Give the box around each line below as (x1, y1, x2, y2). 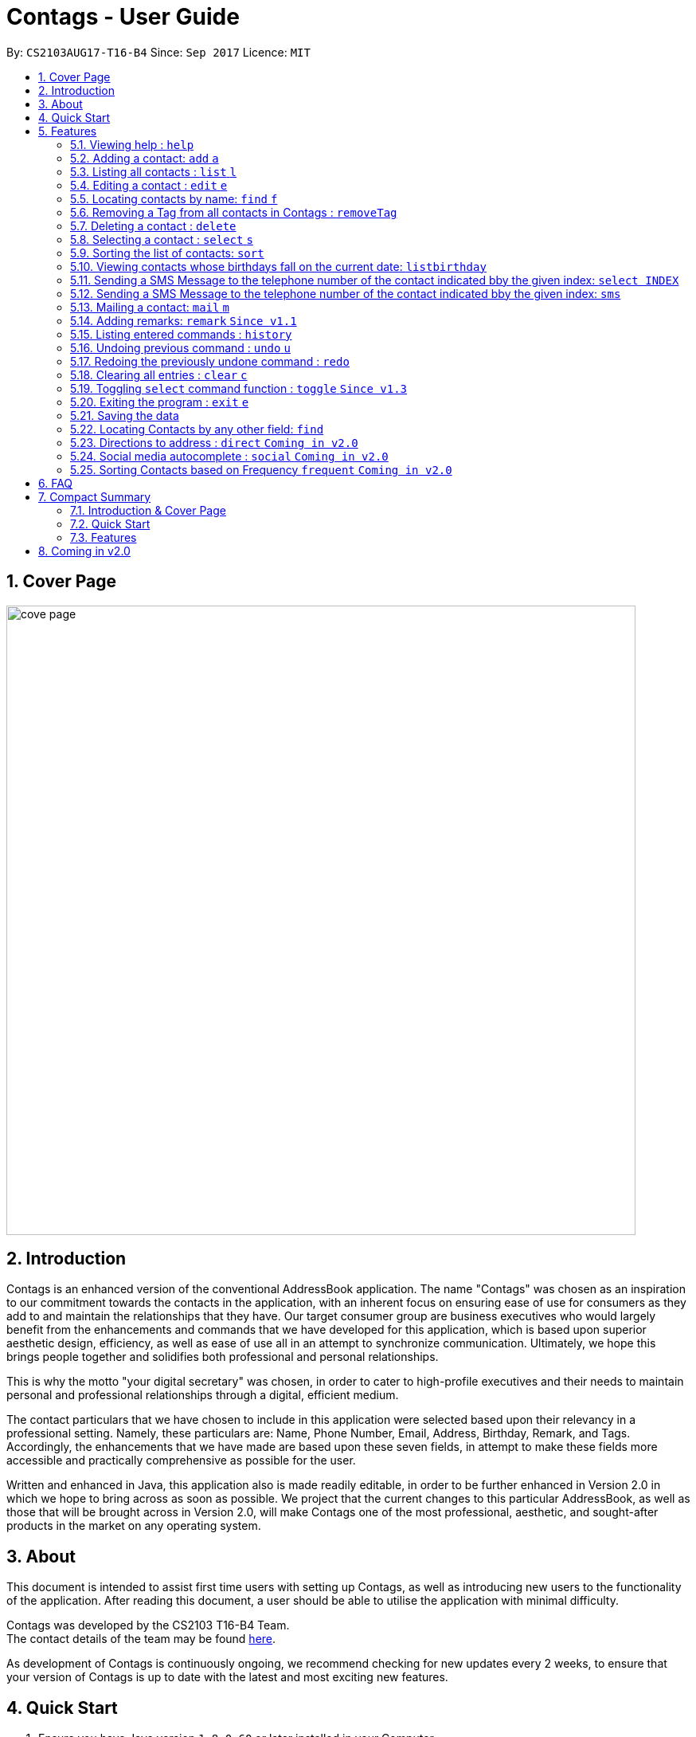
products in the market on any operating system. (6, 1519, 261, 1533)
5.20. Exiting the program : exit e (70, 394, 249, 409)
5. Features (38, 124, 97, 138)
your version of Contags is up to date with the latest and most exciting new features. (6, 1670, 448, 1684)
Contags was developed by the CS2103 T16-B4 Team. (6, 1618, 290, 1633)
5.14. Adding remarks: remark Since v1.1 (70, 313, 297, 327)
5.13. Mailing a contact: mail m (70, 300, 229, 314)
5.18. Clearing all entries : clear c (70, 367, 248, 382)
